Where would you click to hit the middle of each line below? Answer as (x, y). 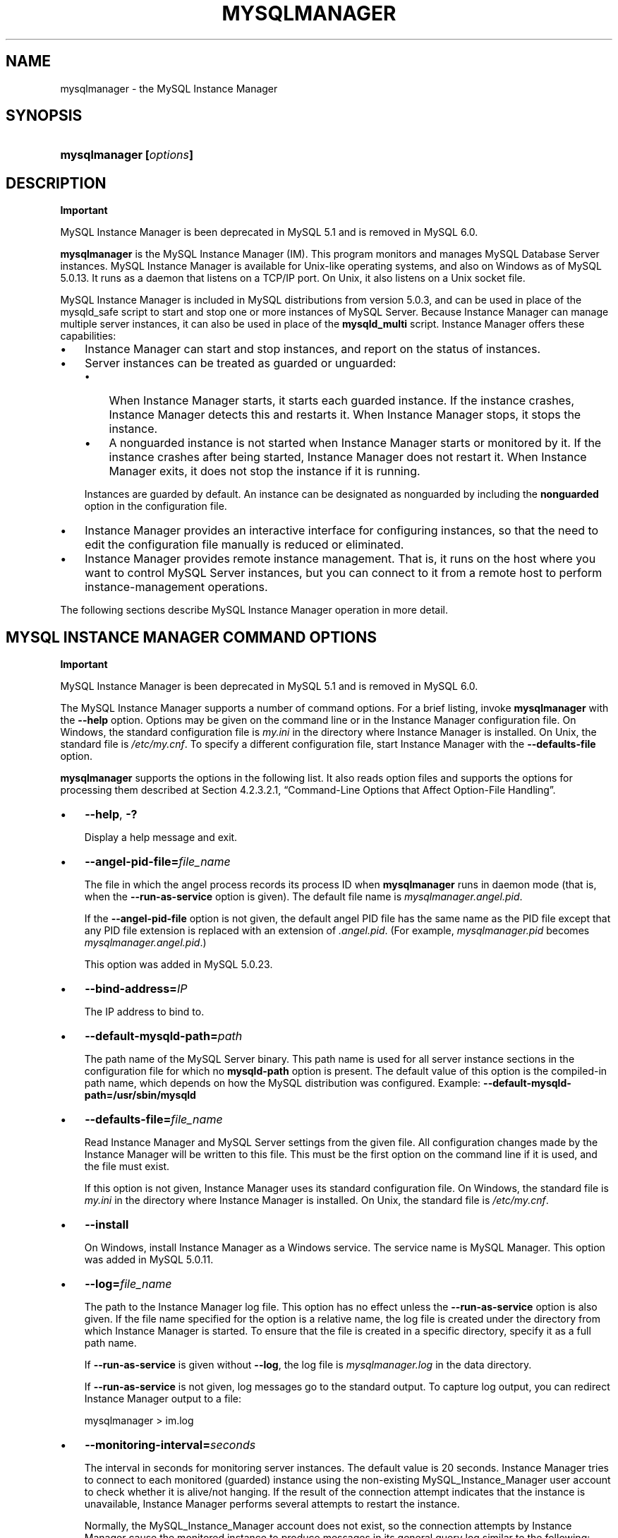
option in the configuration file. (156, 506)
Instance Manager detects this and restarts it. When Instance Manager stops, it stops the (345, 415)
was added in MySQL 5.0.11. (149, 1260)
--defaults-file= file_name (154, 1120)
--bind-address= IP (136, 989)
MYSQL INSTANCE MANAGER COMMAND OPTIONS (192, 637)
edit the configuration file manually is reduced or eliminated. (244, 545)
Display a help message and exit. (161, 837)
